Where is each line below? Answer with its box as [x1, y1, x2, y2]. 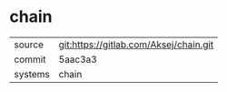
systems [14, 67, 50, 80]
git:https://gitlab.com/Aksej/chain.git [58, 38, 214, 51]
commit [14, 53, 46, 66]
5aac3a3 [58, 53, 97, 66]
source [14, 38, 44, 51]
